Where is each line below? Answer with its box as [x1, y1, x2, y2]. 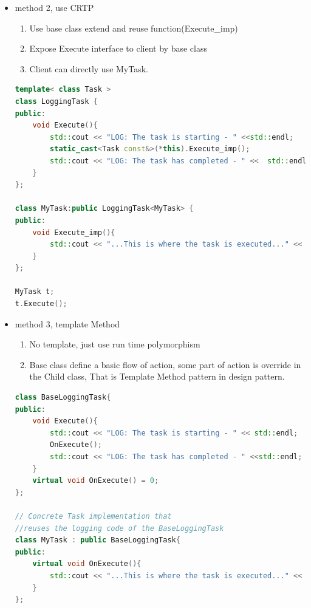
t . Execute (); [15, 299, 67, 309]
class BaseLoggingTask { [15, 393, 111, 402]
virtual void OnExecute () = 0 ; [32, 476, 159, 485]
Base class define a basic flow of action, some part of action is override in [29, 358, 301, 371]
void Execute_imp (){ [32, 228, 115, 237]
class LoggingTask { [15, 97, 98, 106]
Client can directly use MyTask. [29, 62, 149, 75]
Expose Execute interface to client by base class [29, 42, 207, 55]
